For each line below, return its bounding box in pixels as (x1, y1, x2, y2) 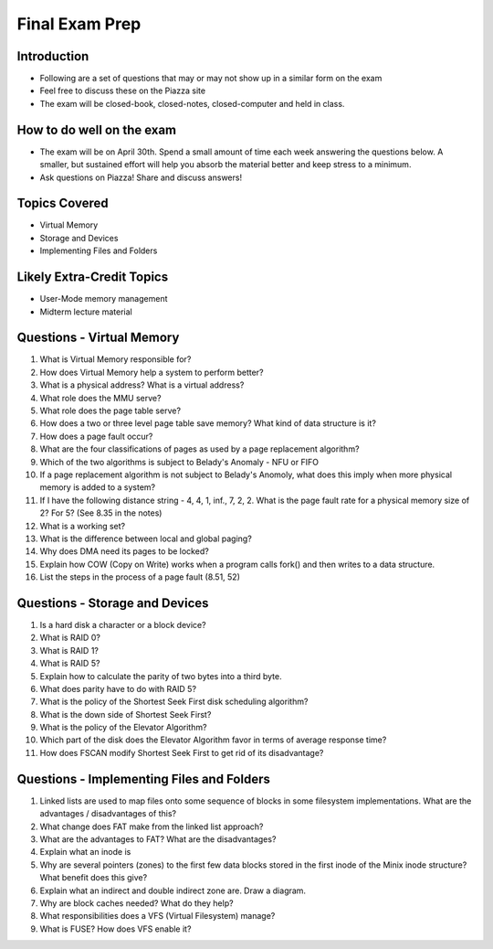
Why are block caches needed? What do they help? (39, 897, 234, 909)
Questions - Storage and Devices (16, 595, 209, 611)
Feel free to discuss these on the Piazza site (39, 85, 205, 96)
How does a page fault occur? (39, 431, 153, 442)
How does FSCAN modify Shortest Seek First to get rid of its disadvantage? (39, 747, 324, 758)
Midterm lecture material (39, 306, 132, 317)
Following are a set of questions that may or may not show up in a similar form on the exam (39, 73, 383, 84)
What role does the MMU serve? (39, 392, 162, 403)
